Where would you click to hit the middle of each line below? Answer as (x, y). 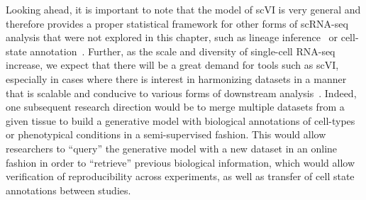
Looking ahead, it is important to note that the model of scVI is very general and (183, 9)
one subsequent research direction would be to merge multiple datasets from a (175, 107)
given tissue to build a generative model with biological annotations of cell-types (181, 120)
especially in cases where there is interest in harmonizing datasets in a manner (176, 78)
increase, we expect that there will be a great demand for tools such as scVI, (172, 65)
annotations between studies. (68, 190)
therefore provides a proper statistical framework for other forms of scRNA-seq (177, 23)
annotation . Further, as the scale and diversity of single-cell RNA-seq (183, 51)
